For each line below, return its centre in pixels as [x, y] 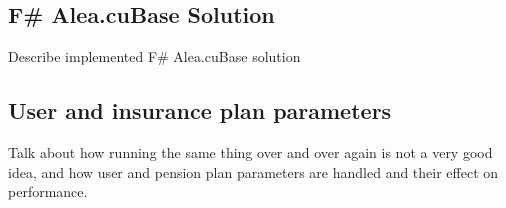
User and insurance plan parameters [200, 110]
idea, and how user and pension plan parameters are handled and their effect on [253, 171]
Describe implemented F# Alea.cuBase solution [154, 56]
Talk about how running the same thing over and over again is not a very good [250, 152]
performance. [48, 191]
